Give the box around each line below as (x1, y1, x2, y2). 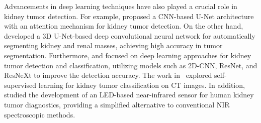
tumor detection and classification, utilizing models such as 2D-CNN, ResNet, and (4, 60, 257, 70)
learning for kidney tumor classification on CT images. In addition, (38, 79, 245, 90)
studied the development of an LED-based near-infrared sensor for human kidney (4, 89, 254, 100)
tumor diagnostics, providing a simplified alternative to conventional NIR (4, 99, 230, 109)
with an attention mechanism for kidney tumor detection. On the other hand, (4, 21, 243, 31)
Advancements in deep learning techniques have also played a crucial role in (4, 1, 237, 11)
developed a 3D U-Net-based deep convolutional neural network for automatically (4, 30, 255, 41)
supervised (4, 79, 36, 90)
